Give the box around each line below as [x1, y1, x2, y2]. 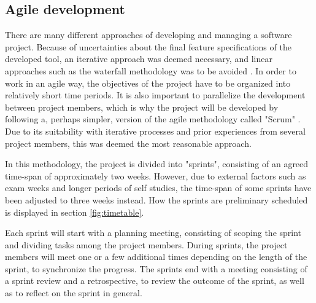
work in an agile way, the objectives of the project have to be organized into [5, 76, 291, 89]
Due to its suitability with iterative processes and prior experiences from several [5, 124, 306, 137]
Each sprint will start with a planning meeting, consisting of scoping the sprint [5, 226, 302, 239]
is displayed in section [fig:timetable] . [5, 205, 144, 218]
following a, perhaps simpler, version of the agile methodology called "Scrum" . [5, 112, 301, 125]
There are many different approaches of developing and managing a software [5, 28, 292, 41]
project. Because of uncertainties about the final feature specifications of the [5, 40, 291, 53]
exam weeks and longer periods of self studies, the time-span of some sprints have [5, 181, 312, 194]
